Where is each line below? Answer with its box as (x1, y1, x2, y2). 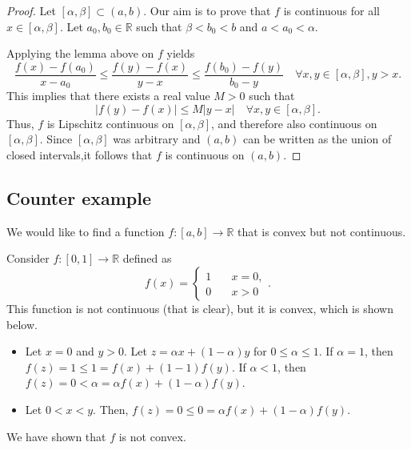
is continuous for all (283, 2, 381, 18)
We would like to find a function (6, 223, 165, 239)
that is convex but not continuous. (237, 223, 406, 239)
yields (166, 45, 195, 62)
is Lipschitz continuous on (46, 115, 174, 131)
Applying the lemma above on (6, 45, 154, 62)
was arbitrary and (113, 131, 201, 147)
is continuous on (165, 147, 245, 163)
